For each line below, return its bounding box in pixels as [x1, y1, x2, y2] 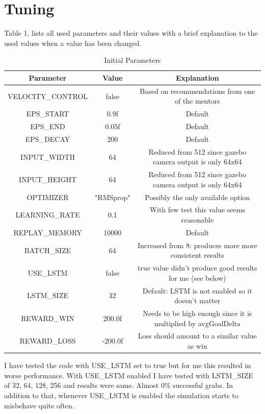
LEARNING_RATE [15, 209, 80, 220]
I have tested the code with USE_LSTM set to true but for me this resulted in [4, 360, 251, 371]
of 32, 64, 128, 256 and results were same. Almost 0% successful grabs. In [4, 380, 233, 391]
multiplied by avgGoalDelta [154, 318, 241, 328]
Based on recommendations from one [140, 85, 255, 96]
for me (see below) [169, 272, 226, 283]
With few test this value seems [149, 204, 245, 215]
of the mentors [174, 95, 220, 106]
